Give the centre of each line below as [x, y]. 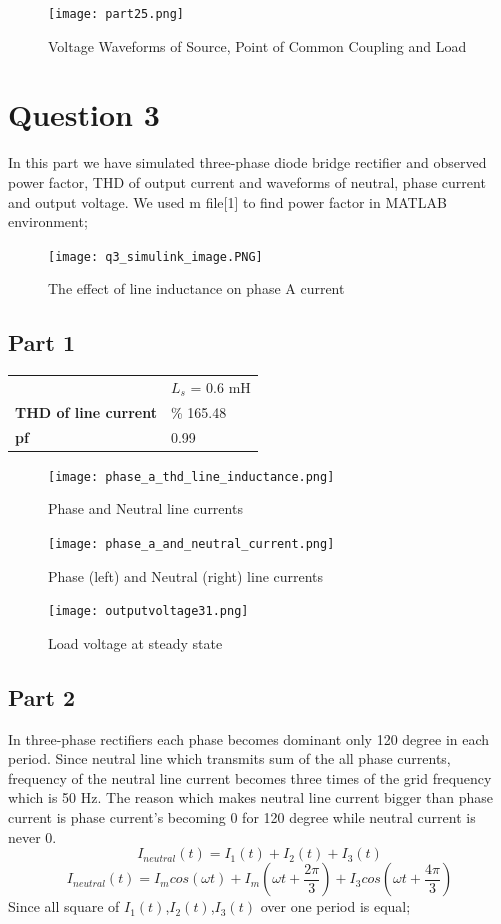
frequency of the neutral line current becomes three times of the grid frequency [250, 777]
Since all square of [64, 906]
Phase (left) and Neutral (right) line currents [186, 575]
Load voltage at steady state [135, 642]
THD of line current [86, 411]
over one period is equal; [335, 906]
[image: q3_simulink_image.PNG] [155, 256]
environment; [48, 221]
